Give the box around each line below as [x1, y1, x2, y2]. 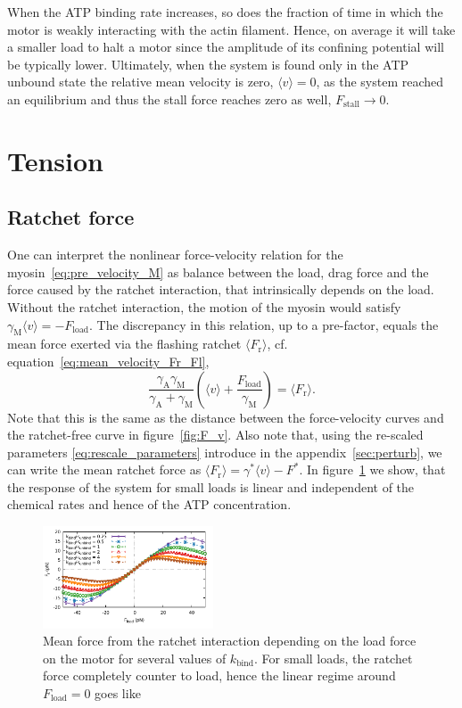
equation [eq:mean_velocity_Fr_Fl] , [7, 351, 210, 370]
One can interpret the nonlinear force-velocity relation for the [7, 245, 343, 264]
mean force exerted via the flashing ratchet [7, 334, 242, 353]
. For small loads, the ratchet [254, 648, 413, 667]
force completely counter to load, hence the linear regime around [43, 666, 396, 685]
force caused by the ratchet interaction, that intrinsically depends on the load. [7, 280, 434, 299]
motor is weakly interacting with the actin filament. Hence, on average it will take [7, 20, 456, 38]
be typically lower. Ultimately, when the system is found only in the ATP [7, 54, 409, 73]
